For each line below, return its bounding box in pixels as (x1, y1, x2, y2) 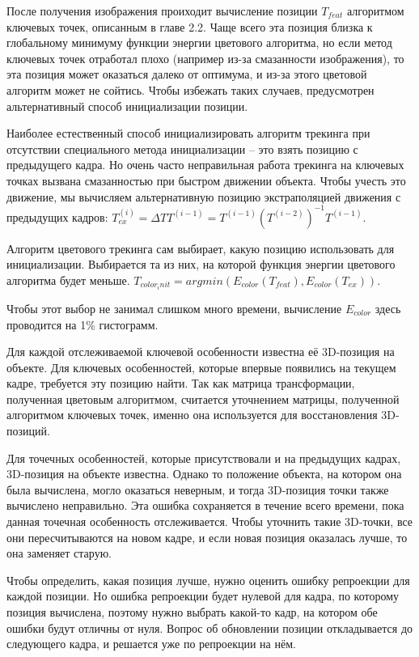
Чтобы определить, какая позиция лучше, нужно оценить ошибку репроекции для (6, 571, 410, 588)
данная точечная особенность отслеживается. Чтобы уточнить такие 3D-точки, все (6, 513, 413, 530)
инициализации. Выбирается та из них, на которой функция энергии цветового (6, 256, 396, 273)
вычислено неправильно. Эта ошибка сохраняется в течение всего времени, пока (6, 497, 404, 514)
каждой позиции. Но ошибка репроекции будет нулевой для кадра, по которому (6, 587, 400, 604)
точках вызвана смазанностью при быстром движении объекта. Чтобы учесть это (6, 172, 406, 189)
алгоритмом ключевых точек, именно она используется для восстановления (6, 406, 378, 423)
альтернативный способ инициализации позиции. (6, 97, 248, 114)
